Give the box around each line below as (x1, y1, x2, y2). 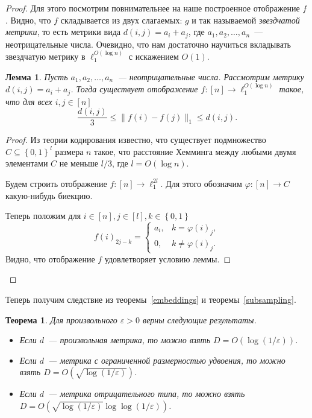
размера (55, 145, 84, 157)
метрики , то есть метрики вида (5, 25, 120, 38)
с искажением (128, 50, 179, 63)
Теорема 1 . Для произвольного (5, 313, 117, 326)
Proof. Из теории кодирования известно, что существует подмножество (5, 133, 266, 146)
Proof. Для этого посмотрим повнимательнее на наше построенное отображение (5, 2, 300, 14)
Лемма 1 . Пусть (5, 70, 68, 83)
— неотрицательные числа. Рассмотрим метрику (117, 70, 304, 83)
